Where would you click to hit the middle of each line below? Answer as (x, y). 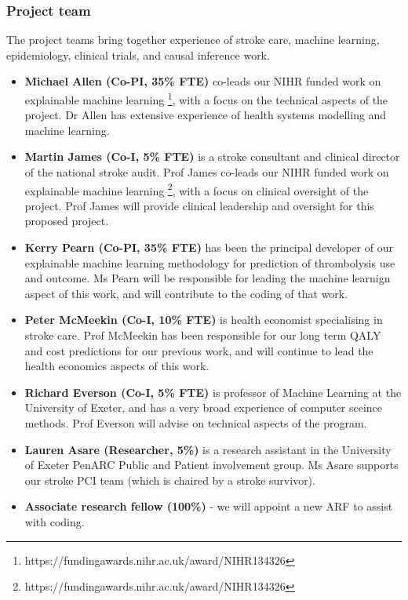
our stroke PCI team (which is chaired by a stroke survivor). (170, 480)
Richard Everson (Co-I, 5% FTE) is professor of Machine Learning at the (213, 392)
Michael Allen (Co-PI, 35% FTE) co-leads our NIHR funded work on (203, 81)
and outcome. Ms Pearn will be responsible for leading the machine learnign (208, 278)
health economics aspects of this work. (117, 366)
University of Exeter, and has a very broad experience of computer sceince (204, 407)
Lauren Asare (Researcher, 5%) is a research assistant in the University (208, 449)
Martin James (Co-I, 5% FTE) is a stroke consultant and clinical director (212, 156)
